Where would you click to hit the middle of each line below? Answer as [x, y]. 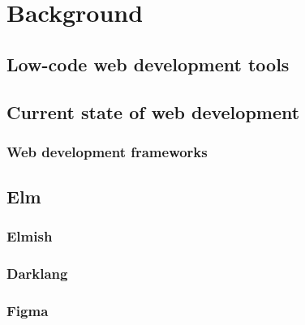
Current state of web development [153, 111]
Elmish [30, 236]
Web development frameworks [107, 151]
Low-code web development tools [148, 64]
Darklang [37, 274]
